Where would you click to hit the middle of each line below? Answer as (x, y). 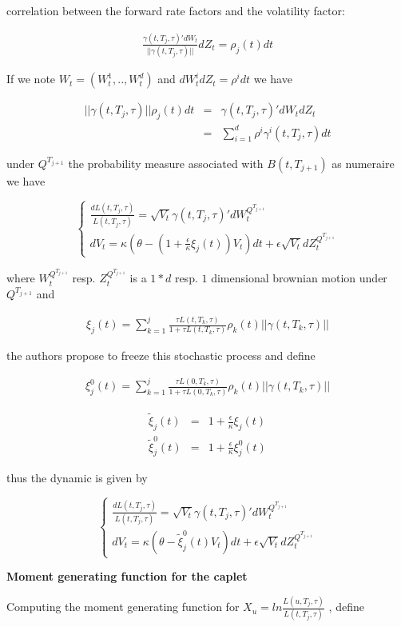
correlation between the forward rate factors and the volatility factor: (176, 10)
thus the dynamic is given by (77, 478)
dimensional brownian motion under (299, 278)
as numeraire (363, 163)
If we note (31, 79)
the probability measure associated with (166, 163)
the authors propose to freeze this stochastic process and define (161, 355)
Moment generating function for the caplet (127, 576)
